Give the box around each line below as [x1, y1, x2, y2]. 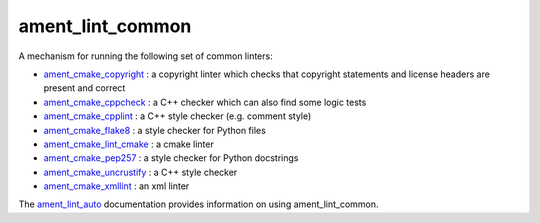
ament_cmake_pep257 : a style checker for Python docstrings [43, 152, 299, 164]
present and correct [43, 82, 126, 94]
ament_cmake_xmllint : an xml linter [43, 180, 190, 192]
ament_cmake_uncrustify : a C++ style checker [43, 166, 238, 178]
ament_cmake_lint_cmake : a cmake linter [43, 138, 214, 150]
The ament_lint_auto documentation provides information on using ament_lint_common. [18, 198, 379, 210]
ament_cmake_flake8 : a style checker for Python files [43, 124, 267, 136]
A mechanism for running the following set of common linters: [18, 50, 274, 62]
